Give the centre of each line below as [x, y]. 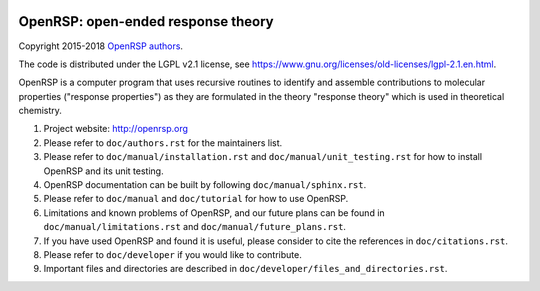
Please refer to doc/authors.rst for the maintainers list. [163, 142]
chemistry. [40, 111]
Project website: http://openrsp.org [116, 129]
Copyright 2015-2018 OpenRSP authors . [101, 46]
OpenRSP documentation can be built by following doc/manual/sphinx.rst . [205, 185]
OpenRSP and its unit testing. [103, 171]
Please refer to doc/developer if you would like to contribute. [172, 254]
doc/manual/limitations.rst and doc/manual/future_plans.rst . [195, 227]
